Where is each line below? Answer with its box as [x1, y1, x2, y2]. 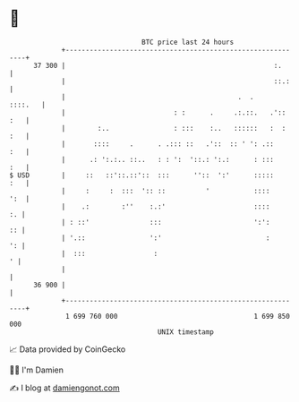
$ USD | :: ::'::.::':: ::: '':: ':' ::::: [9, 170, 275, 180]
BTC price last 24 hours [141, 38, 235, 47]
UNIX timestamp [157, 327, 215, 337]
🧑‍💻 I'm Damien [9, 364, 64, 375]
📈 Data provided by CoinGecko [9, 344, 126, 355]
